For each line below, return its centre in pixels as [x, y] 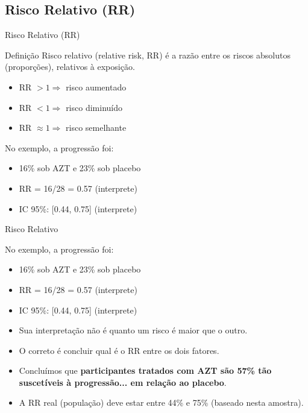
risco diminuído [94, 107]
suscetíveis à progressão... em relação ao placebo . [123, 382]
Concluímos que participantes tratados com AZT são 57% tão [145, 370]
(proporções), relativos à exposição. [70, 67]
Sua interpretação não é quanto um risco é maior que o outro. [133, 330]
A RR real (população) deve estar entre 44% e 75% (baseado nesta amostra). [161, 402]
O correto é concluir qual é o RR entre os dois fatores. [119, 350]
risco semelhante [96, 128]
